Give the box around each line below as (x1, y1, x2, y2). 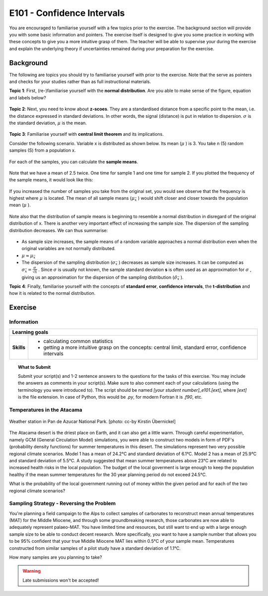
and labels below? (9, 94, 47, 100)
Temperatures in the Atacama (9, 406, 82, 413)
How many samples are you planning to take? (9, 554, 102, 560)
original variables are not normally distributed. (21, 246, 116, 252)
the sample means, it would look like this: (9, 177, 93, 183)
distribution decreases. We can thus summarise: (9, 227, 108, 233)
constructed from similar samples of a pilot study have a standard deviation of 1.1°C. (9, 545, 181, 551)
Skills (12, 343, 26, 350)
